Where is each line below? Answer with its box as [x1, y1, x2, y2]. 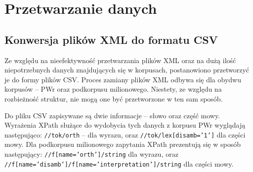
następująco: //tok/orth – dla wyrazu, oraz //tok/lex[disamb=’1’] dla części [4, 129, 246, 139]
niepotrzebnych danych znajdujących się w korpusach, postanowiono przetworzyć [4, 65, 250, 75]
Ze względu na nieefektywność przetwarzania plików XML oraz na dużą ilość [4, 55, 236, 65]
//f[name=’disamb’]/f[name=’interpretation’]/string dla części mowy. [4, 158, 234, 169]
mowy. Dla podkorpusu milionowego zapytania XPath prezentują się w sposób [4, 139, 241, 149]
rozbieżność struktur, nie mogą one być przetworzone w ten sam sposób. [4, 93, 223, 103]
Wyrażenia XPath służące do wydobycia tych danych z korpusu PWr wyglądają [4, 120, 246, 130]
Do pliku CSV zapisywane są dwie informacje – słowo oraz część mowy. [4, 110, 220, 120]
